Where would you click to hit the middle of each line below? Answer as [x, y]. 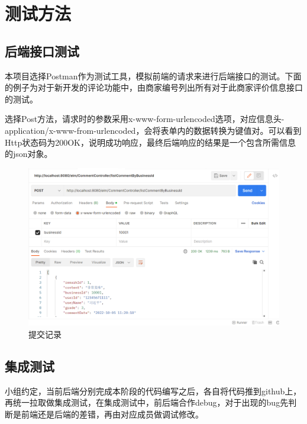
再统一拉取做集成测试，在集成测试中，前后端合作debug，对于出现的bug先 [147, 402]
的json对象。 [29, 154]
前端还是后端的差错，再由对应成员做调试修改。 [112, 414]
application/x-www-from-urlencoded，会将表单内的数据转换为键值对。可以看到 [153, 130]
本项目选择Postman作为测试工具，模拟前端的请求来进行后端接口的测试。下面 [153, 76]
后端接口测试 [42, 51]
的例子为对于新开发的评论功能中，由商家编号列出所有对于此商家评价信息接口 [154, 87]
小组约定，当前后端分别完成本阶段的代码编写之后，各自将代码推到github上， [153, 391]
